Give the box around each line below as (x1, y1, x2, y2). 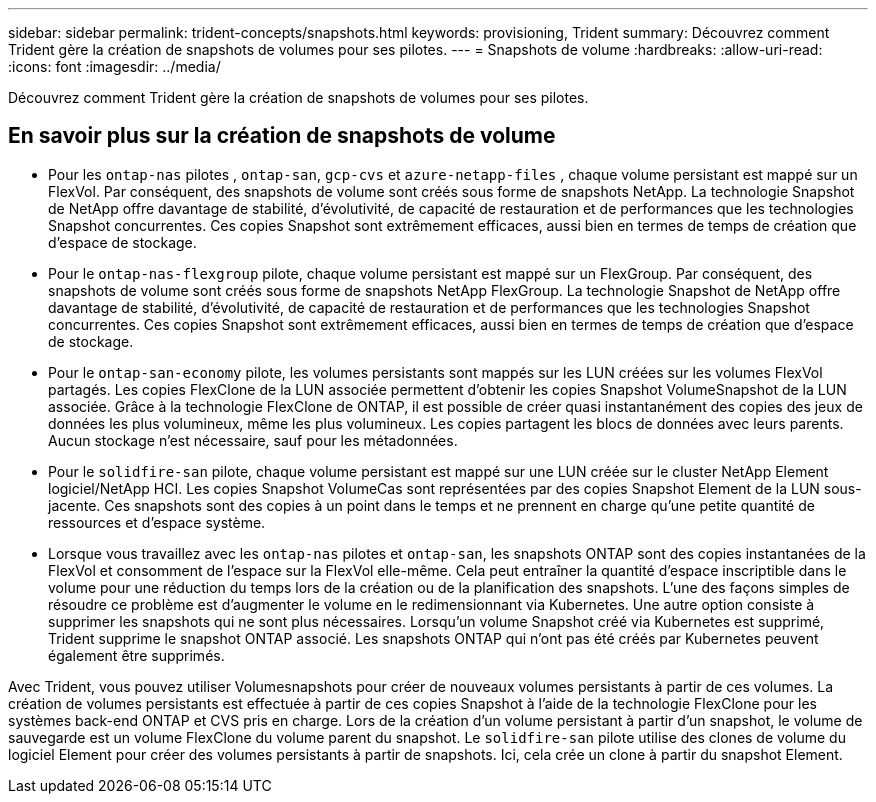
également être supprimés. (48, 646, 225, 664)
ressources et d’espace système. (48, 513, 266, 531)
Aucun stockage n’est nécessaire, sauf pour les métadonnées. (48, 431, 458, 449)
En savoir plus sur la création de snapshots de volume (8, 123, 556, 149)
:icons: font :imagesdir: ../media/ (8, 58, 221, 75)
